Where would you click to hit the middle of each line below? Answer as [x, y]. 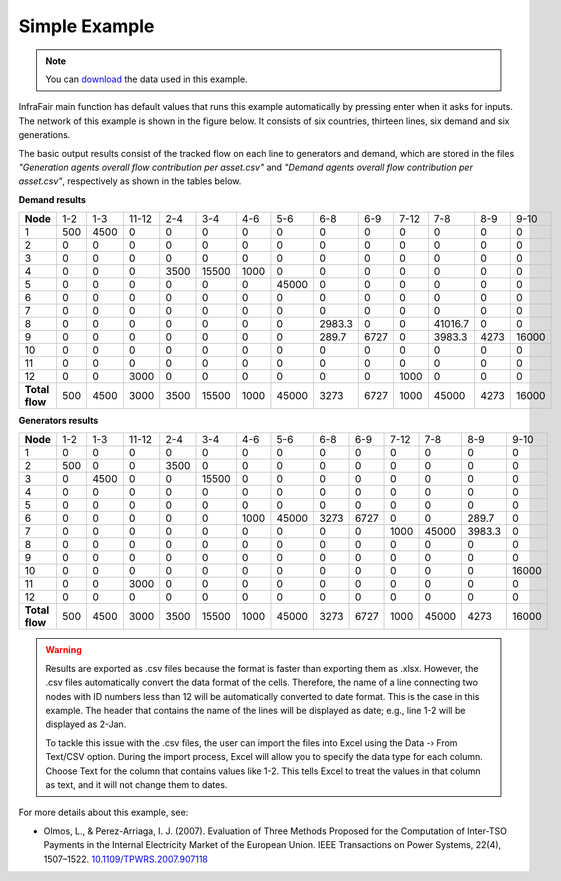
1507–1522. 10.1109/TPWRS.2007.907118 [126, 859]
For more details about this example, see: [103, 812]
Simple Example [86, 26]
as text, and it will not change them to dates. [136, 784]
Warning [63, 650]
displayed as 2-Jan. [86, 724]
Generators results [58, 421]
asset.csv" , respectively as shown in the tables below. [130, 181]
